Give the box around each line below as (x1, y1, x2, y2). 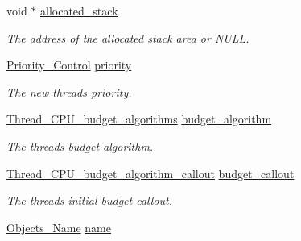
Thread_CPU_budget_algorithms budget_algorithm (6, 110, 272, 127)
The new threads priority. (6, 83, 132, 100)
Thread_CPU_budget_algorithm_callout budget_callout (6, 164, 295, 181)
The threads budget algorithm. (6, 137, 154, 154)
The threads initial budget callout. (6, 192, 172, 209)
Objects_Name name (6, 218, 111, 235)
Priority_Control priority (6, 56, 132, 73)
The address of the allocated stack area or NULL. (6, 29, 249, 46)
